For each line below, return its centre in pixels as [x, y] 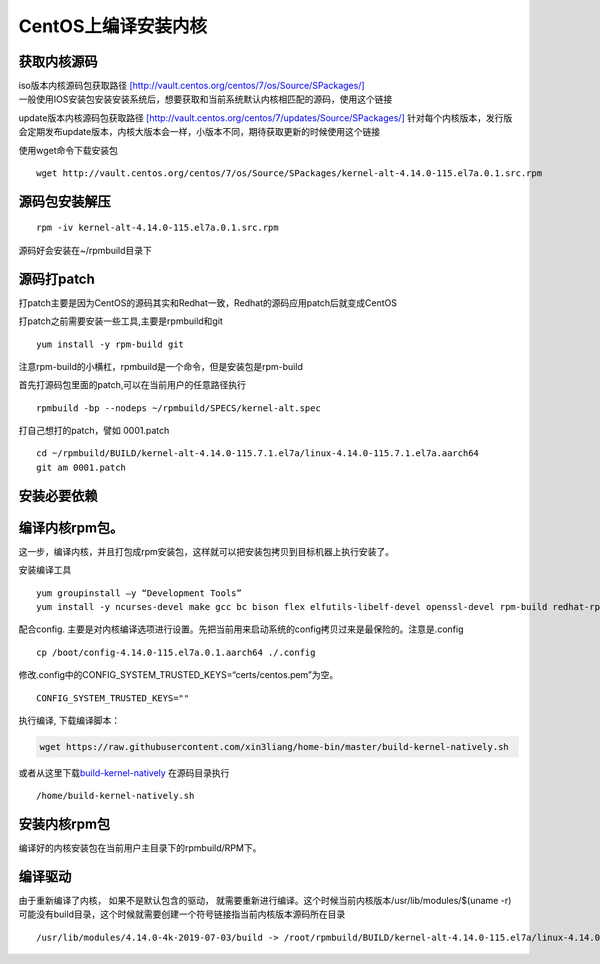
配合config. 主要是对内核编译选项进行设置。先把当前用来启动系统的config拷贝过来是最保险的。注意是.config [241, 629]
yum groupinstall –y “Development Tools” [139, 593]
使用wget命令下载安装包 [68, 150]
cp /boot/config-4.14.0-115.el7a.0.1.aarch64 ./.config [176, 652]
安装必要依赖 [58, 495]
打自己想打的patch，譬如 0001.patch [94, 431]
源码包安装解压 [64, 201]
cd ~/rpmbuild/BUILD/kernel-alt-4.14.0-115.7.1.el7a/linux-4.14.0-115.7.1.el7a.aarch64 [258, 453]
